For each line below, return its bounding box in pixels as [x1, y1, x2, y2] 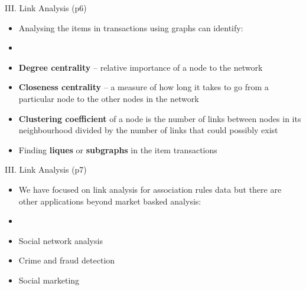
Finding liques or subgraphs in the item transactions [18, 143, 217, 156]
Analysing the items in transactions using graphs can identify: [18, 21, 243, 34]
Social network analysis [18, 234, 103, 246]
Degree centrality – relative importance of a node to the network [18, 61, 263, 73]
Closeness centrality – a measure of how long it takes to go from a [18, 81, 269, 93]
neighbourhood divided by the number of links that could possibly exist [18, 124, 278, 136]
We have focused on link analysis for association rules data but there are [18, 183, 282, 195]
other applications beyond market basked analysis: [18, 195, 201, 207]
